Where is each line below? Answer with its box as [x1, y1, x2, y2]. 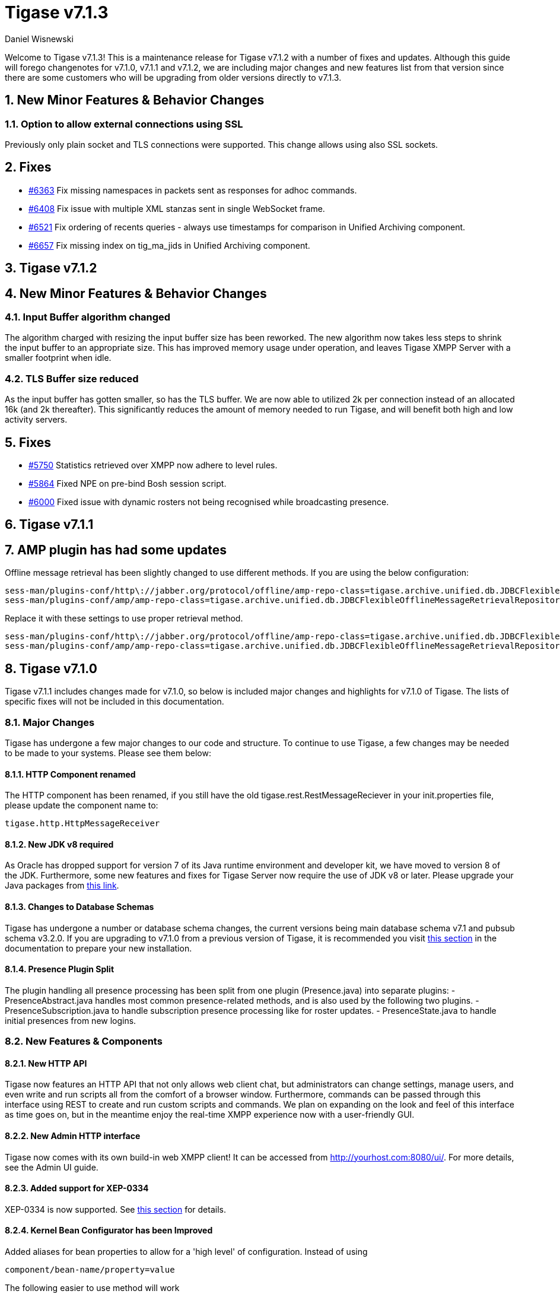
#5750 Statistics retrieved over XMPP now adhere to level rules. [28, 460, 278, 471]
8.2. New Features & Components [5, 1035, 163, 1048]
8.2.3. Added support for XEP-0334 [5, 1183, 149, 1194]
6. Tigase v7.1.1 [5, 517, 94, 532]
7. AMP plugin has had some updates [5, 542, 227, 557]
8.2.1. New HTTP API [5, 1058, 87, 1068]
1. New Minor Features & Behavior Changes [5, 93, 265, 108]
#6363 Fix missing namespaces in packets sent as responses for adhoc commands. [28, 185, 357, 195]
